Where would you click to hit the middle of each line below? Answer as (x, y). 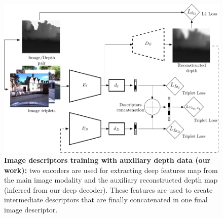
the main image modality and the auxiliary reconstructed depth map (111, 180)
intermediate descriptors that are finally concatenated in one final (106, 200)
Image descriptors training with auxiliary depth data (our (107, 160)
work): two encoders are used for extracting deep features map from (111, 170)
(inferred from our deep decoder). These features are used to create (108, 189)
